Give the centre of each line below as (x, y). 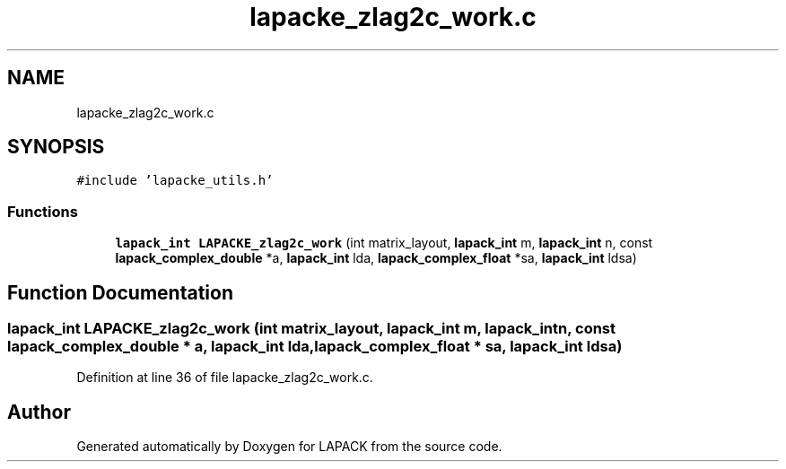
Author (39, 412)
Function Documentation (120, 292)
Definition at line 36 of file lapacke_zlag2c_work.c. (225, 378)
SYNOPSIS (56, 147)
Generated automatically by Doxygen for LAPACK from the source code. (289, 447)
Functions (43, 211)
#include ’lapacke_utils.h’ (175, 181)
